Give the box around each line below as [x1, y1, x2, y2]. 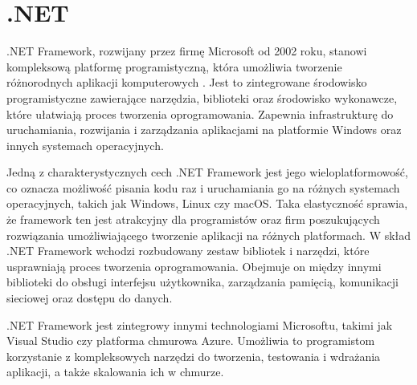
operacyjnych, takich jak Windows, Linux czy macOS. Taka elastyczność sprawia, [6, 195, 408, 212]
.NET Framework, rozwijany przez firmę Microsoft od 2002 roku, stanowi [6, 43, 367, 59]
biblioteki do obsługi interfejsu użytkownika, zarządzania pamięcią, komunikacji [6, 274, 399, 290]
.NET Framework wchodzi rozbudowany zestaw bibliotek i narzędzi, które [6, 242, 370, 259]
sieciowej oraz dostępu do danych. [6, 290, 173, 306]
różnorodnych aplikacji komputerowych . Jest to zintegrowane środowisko [6, 74, 367, 91]
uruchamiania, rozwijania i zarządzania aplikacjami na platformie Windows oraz [6, 121, 402, 138]
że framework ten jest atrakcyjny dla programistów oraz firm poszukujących [6, 211, 380, 228]
